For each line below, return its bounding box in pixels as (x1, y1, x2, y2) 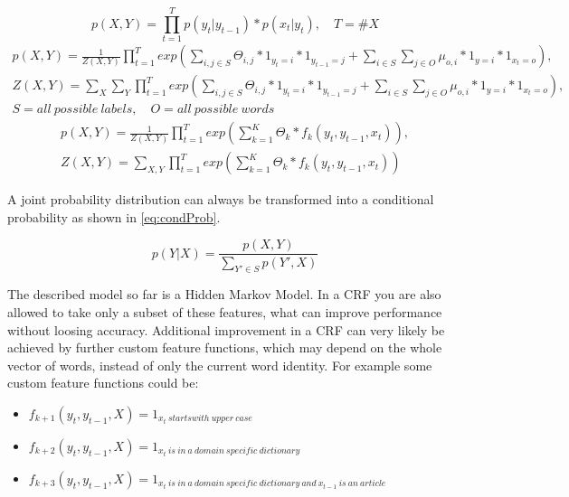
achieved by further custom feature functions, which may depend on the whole (7, 338, 442, 357)
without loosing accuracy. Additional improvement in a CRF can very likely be (7, 320, 445, 339)
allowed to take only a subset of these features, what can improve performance (7, 302, 442, 321)
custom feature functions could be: (7, 373, 199, 392)
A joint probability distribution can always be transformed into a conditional (7, 190, 434, 209)
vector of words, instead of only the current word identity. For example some (7, 355, 432, 374)
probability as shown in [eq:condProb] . (7, 207, 221, 226)
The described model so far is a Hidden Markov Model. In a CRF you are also (7, 285, 441, 304)
